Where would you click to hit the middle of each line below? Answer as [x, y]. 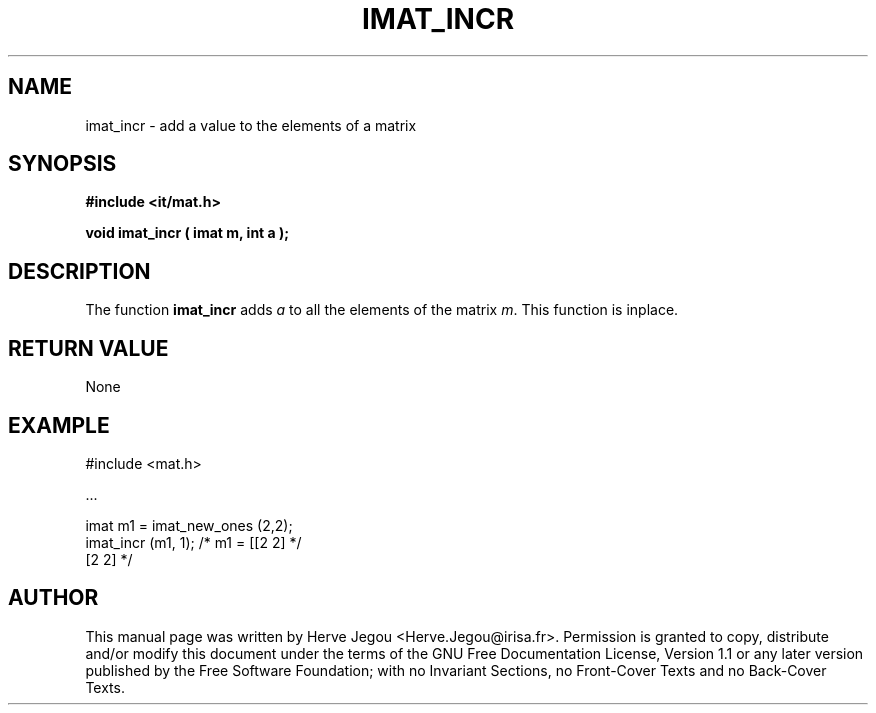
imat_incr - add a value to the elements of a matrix [251, 125]
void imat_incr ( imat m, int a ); [187, 233]
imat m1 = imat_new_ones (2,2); [189, 525]
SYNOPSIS [62, 164]
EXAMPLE [59, 425]
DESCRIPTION [79, 271]
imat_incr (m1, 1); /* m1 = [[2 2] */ [193, 542]
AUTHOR [53, 598]
